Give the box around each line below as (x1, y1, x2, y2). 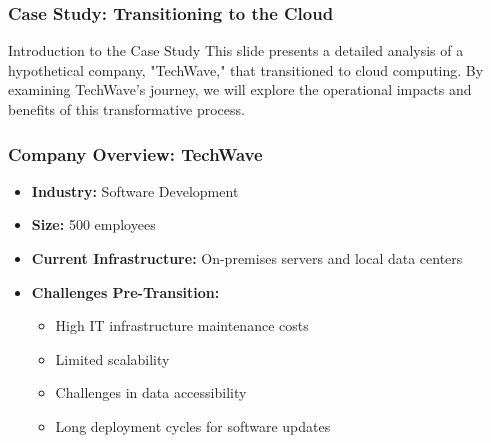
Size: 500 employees (31, 214, 156, 235)
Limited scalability (55, 348, 170, 369)
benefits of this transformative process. (8, 99, 245, 119)
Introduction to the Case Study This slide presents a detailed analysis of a (8, 40, 464, 61)
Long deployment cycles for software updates (55, 415, 331, 436)
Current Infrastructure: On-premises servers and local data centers (31, 248, 463, 268)
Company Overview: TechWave (8, 141, 263, 166)
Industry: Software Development (31, 180, 239, 201)
